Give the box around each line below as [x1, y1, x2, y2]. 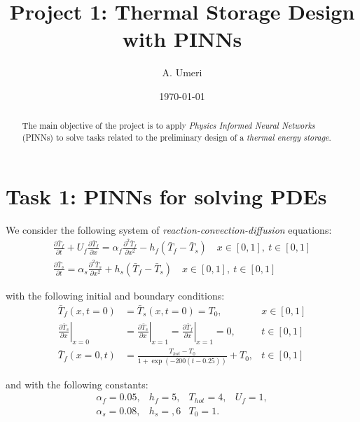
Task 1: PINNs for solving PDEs [6, 181, 327, 210]
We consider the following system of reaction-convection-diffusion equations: [6, 222, 332, 237]
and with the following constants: [6, 377, 148, 391]
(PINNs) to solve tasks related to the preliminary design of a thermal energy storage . [22, 131, 331, 143]
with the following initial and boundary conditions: [6, 288, 225, 302]
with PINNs [122, 24, 242, 53]
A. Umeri [162, 65, 202, 80]
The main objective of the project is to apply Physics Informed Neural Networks [22, 120, 315, 132]
